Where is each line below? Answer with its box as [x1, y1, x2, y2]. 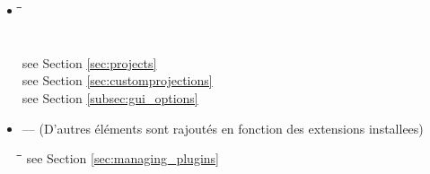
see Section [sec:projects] [22, 53, 157, 72]
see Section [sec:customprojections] [22, 71, 213, 90]
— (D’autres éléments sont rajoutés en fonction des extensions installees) [22, 118, 424, 137]
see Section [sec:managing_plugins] [26, 149, 219, 168]
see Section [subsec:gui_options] [22, 88, 198, 107]
